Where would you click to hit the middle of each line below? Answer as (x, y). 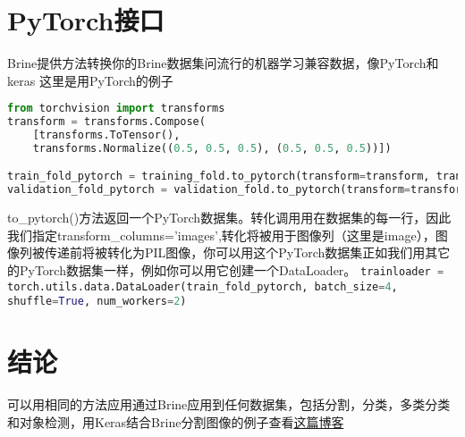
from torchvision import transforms (116, 109)
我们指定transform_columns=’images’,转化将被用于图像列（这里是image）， (221, 235)
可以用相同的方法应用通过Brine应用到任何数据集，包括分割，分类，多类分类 (229, 404)
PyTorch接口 (86, 20)
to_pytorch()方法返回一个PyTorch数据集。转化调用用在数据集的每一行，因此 (229, 218)
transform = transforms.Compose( (106, 122)
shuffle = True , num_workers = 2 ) (97, 302)
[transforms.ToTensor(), (106, 135)
